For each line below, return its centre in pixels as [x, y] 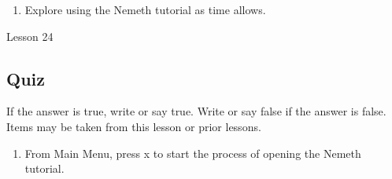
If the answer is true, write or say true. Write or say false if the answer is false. [196, 111]
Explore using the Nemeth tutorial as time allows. [145, 9]
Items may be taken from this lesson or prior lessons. [134, 126]
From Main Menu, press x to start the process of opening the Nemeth [193, 153]
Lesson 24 [30, 36]
